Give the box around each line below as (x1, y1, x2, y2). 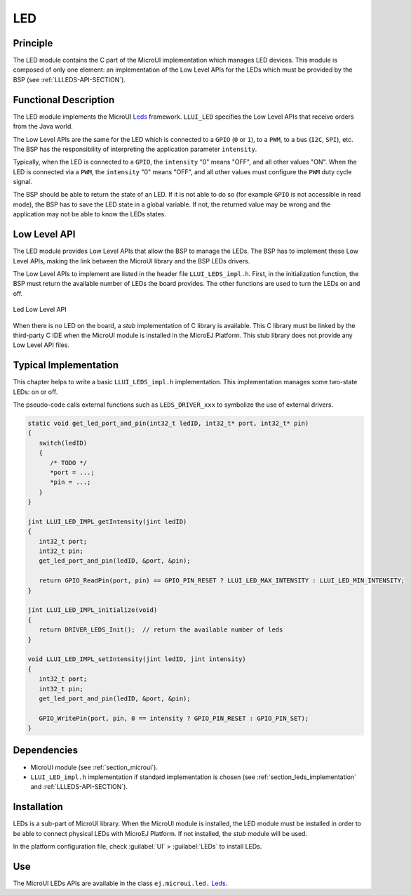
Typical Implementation (13, 359, 119, 372)
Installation (13, 801, 63, 813)
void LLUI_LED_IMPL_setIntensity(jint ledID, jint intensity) (27, 655, 246, 663)
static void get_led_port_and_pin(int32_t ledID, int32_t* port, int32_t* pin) (27, 419, 309, 427)
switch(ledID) (39, 439, 88, 447)
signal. (13, 178, 32, 186)
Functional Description (13, 93, 115, 105)
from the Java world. (13, 122, 74, 131)
